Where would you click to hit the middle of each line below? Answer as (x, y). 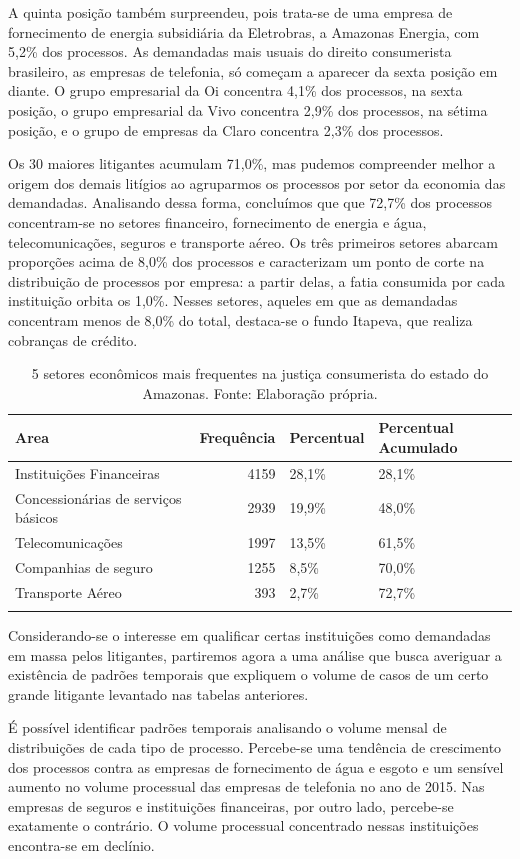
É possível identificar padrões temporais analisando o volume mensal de (227, 727)
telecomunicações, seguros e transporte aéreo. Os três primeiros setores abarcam (253, 241)
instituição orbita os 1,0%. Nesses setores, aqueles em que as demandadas (233, 300)
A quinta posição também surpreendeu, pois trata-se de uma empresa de (230, 12)
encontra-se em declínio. (81, 844)
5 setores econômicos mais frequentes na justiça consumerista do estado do (260, 373)
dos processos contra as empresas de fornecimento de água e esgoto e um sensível (256, 766)
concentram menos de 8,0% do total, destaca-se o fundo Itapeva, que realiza (240, 319)
